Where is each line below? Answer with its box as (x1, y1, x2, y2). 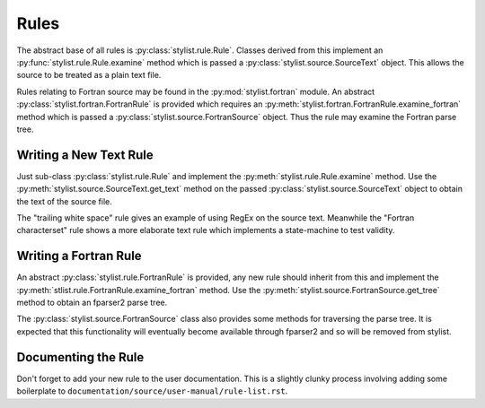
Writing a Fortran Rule (16, 248, 143, 264)
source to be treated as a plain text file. (16, 70, 162, 81)
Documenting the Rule (16, 350, 145, 365)
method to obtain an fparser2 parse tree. (16, 297, 168, 308)
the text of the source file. (16, 195, 112, 206)
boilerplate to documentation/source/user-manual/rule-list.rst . (16, 386, 288, 396)
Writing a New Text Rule (16, 147, 154, 162)
